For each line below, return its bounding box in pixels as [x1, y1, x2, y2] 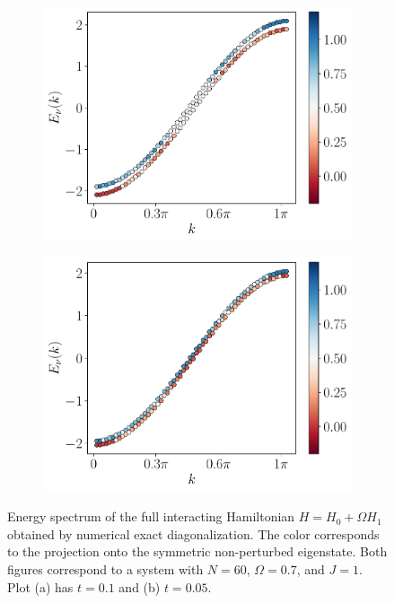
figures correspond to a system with [7, 560, 204, 579]
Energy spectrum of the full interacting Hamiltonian [7, 507, 295, 526]
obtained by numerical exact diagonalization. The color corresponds [7, 524, 380, 543]
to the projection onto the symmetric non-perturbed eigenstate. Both [7, 542, 388, 561]
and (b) [118, 577, 161, 596]
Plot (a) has [7, 577, 74, 596]
